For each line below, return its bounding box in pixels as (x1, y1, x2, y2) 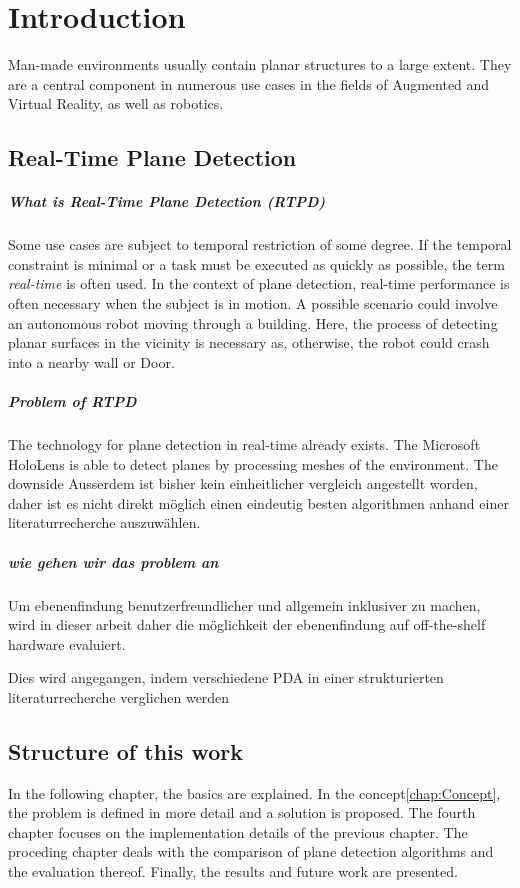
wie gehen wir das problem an (8, 551, 219, 572)
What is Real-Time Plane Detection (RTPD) (8, 191, 326, 212)
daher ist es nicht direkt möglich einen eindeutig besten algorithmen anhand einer (8, 492, 509, 513)
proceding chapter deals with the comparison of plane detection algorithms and (8, 841, 494, 862)
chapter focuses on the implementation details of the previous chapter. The (8, 821, 468, 842)
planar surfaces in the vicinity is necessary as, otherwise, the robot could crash (8, 332, 490, 353)
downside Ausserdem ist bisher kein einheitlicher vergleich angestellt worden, (8, 473, 478, 494)
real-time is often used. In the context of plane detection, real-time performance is (8, 273, 510, 294)
